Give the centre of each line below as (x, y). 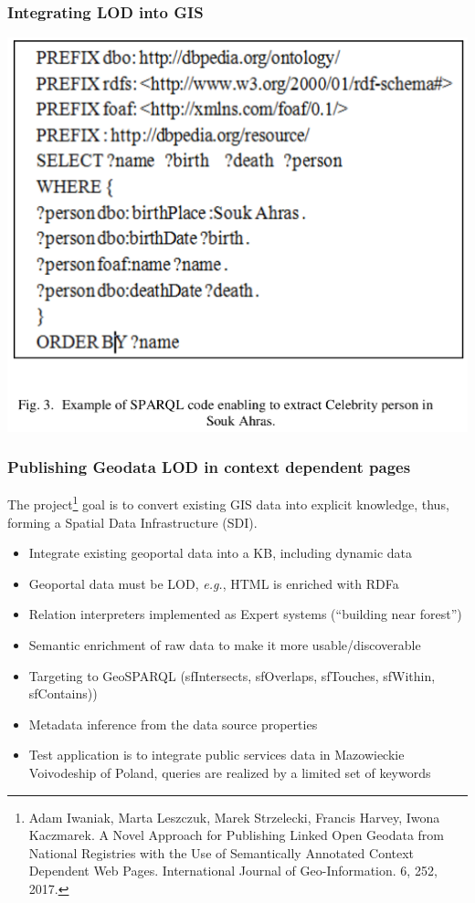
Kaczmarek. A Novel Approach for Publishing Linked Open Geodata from (236, 835)
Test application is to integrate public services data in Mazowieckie (216, 755)
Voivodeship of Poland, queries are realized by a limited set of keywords (230, 772)
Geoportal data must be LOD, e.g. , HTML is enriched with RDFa (214, 583)
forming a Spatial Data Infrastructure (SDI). (132, 522)
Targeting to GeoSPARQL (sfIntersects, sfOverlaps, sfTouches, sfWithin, (232, 675)
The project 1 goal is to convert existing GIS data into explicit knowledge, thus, (228, 503)
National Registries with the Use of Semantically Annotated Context (222, 852)
